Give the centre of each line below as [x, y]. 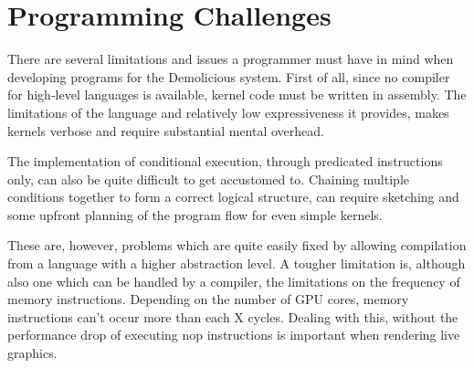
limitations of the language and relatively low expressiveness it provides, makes [228, 112]
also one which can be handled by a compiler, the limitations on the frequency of [234, 281]
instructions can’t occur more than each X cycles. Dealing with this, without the [233, 316]
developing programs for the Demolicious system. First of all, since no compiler [229, 76]
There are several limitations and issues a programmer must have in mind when [231, 59]
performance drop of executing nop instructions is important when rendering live [234, 335]
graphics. [32, 353]
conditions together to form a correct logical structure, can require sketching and [233, 197]
